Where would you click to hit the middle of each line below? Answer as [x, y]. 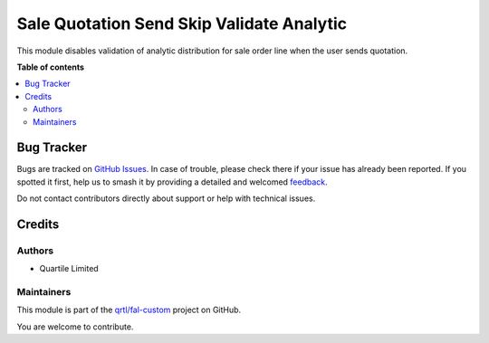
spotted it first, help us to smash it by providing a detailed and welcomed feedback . [172, 182]
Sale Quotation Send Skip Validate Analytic [182, 24]
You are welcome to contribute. [75, 327]
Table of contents [51, 67]
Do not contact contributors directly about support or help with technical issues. [166, 198]
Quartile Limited [69, 269]
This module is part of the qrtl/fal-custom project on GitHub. [129, 310]
